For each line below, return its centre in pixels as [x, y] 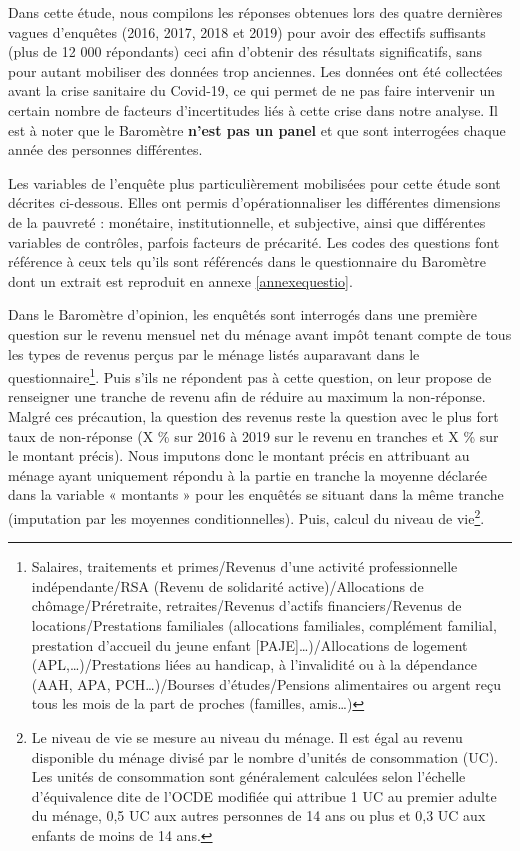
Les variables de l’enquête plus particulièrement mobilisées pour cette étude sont [254, 182]
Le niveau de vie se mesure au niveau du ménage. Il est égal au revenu [247, 736]
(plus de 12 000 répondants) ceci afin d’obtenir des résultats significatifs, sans [245, 51]
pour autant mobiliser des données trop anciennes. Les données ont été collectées [255, 70]
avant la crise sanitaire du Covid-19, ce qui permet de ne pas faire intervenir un [251, 90]
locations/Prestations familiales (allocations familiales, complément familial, [264, 624]
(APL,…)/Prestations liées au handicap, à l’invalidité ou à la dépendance [254, 664]
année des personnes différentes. [105, 149]
